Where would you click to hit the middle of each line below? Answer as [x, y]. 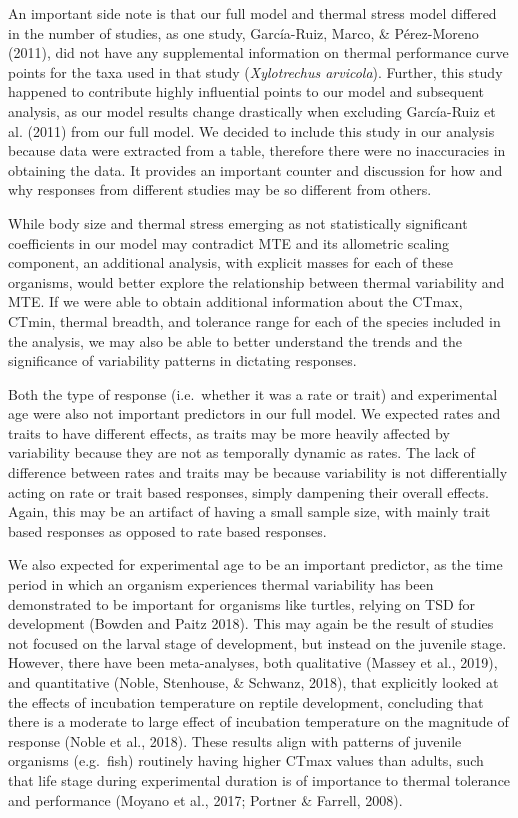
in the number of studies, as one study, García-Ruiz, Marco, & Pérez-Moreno [243, 32]
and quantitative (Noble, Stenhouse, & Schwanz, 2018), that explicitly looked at [253, 682]
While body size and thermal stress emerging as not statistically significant [238, 222]
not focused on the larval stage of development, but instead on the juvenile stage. [257, 642]
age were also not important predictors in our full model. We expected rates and [254, 413]
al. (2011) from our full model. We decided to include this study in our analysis [251, 130]
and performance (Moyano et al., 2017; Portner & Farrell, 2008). [205, 799]
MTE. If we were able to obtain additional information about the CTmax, [235, 301]
